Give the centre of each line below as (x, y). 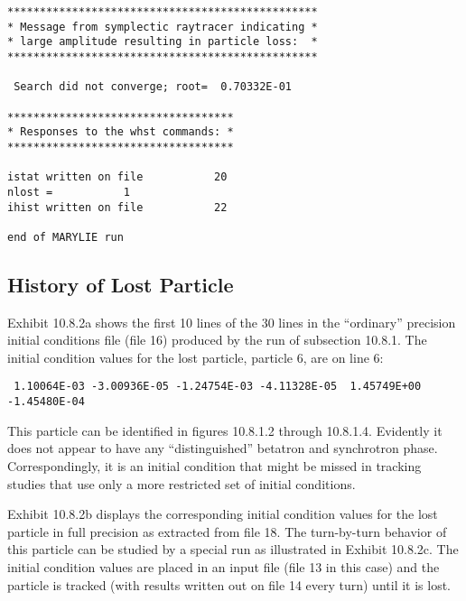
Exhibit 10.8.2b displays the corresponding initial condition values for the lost (223, 514)
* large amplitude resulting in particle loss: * (163, 42)
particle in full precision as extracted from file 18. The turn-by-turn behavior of (227, 531)
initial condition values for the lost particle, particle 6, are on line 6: (196, 357)
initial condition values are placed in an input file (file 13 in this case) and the (224, 566)
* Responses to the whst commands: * (121, 132)
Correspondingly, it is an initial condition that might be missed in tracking (214, 465)
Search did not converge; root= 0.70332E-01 (153, 87)
